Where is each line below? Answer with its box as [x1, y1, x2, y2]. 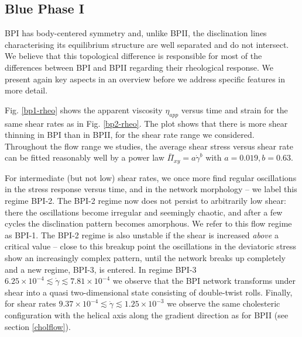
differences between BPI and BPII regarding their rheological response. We [5, 61, 273, 73]
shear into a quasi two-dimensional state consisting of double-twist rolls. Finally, [5, 286, 293, 298]
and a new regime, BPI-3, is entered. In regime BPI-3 [5, 263, 197, 275]
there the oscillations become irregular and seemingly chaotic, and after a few [5, 206, 283, 218]
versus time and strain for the [181, 103, 288, 116]
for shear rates [5, 297, 56, 310]
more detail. [5, 84, 48, 96]
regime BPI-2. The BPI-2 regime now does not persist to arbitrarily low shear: [5, 194, 286, 206]
